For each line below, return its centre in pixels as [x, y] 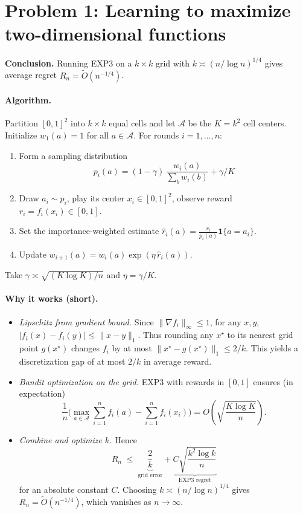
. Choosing [137, 489]
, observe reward [202, 198]
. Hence [123, 439]
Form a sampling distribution [73, 155]
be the [200, 123]
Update [33, 254]
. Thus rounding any [176, 335]
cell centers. [265, 123]
